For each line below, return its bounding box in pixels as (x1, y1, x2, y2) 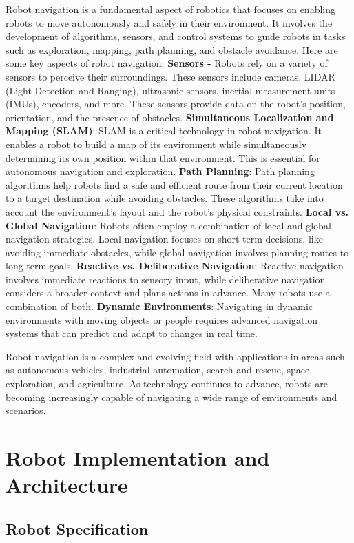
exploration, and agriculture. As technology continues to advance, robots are (6, 376, 328, 391)
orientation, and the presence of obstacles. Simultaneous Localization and (6, 110, 334, 124)
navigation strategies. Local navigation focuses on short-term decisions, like (6, 232, 323, 246)
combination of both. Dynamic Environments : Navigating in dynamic (6, 299, 313, 314)
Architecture (6, 471, 128, 499)
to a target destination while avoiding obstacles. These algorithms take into (6, 191, 324, 205)
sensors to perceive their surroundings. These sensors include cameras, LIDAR (6, 69, 335, 83)
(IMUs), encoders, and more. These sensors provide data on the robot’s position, (6, 96, 346, 111)
